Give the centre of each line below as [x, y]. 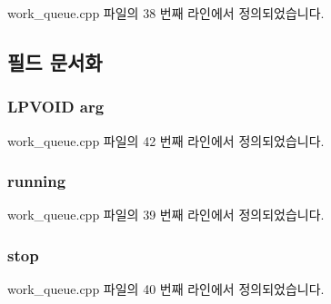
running [37, 181]
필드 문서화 [55, 61]
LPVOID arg [56, 107]
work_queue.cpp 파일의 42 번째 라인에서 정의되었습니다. [166, 140]
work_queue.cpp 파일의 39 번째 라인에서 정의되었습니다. [166, 215]
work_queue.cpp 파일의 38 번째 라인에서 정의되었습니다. [166, 13]
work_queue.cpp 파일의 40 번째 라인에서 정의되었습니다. [166, 289]
